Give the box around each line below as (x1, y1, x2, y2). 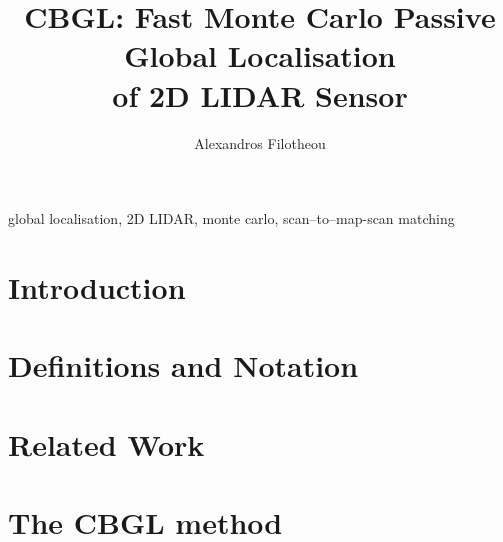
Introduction (8, 266, 186, 307)
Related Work (8, 423, 205, 464)
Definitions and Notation (8, 345, 359, 386)
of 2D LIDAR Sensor (112, 74, 408, 115)
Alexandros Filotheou (194, 132, 326, 153)
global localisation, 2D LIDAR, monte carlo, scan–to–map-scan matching (8, 208, 455, 229)
